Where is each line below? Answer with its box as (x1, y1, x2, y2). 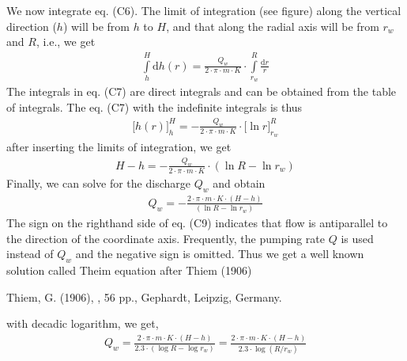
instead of (6, 245, 54, 262)
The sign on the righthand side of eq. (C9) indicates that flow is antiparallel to (6, 215, 388, 231)
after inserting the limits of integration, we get (6, 139, 232, 155)
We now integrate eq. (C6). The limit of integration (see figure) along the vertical (6, 2, 401, 18)
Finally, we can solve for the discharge (6, 174, 190, 191)
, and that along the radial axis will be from (166, 17, 379, 34)
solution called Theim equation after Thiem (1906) (6, 262, 252, 279)
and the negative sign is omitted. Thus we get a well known (75, 245, 364, 262)
